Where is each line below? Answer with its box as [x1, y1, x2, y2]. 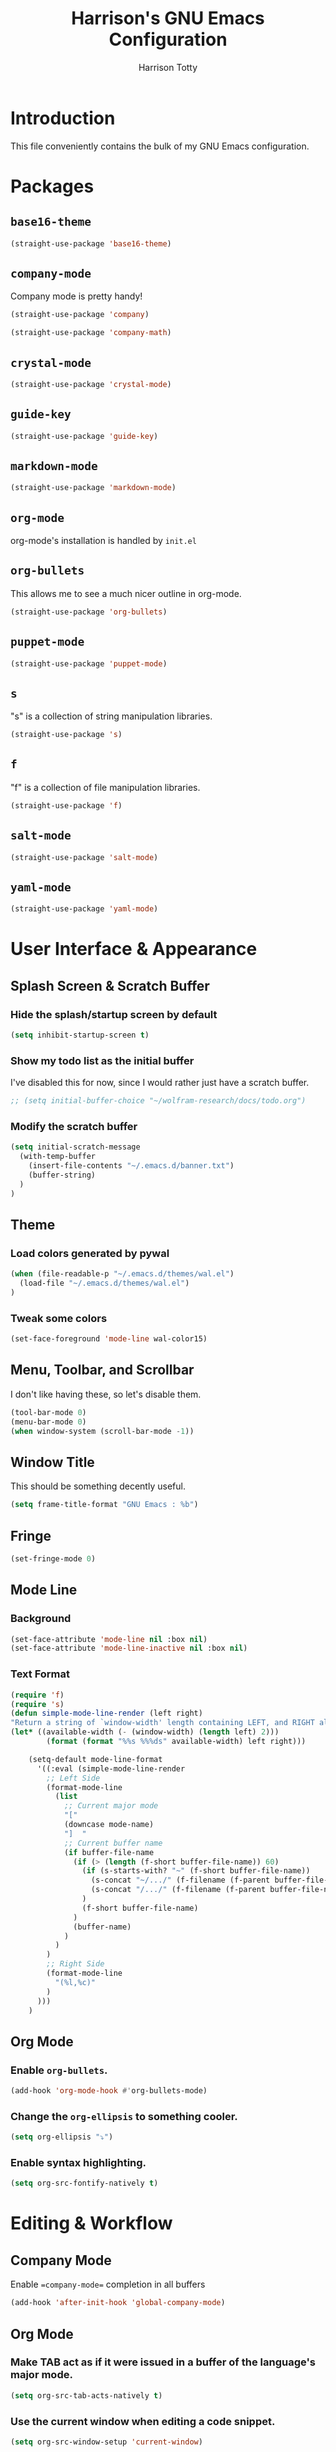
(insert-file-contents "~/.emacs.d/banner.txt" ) [28, 1161, 235, 1171]
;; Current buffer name [63, 1838, 163, 1848]
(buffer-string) [28, 1170, 97, 1180]
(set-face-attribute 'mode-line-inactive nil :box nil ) [10, 1643, 248, 1654]
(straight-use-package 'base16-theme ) [10, 238, 172, 249]
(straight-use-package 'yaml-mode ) [10, 904, 159, 914]
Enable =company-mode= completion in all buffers [10, 2278, 206, 2291]
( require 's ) [10, 1699, 65, 1709]
